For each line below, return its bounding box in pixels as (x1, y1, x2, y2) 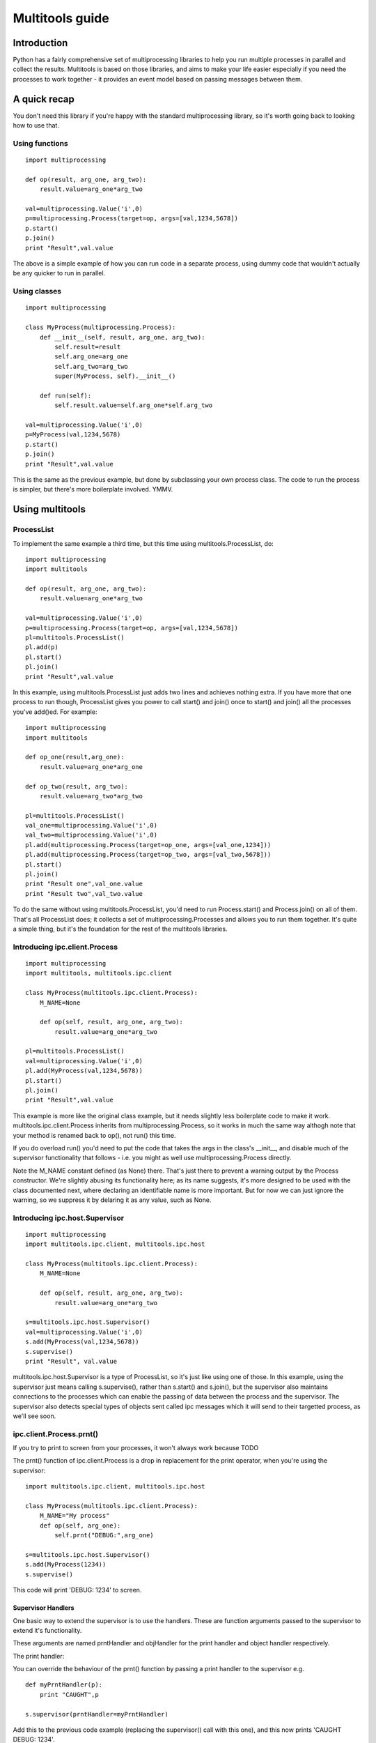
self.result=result (54, 342, 121, 351)
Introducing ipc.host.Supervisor (13, 1213, 125, 1223)
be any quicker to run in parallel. (13, 269, 106, 277)
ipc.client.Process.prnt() (13, 1429, 99, 1439)
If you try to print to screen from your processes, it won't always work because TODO (13, 1444, 259, 1452)
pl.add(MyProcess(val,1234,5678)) (25, 1067, 143, 1075)
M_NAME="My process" (39, 1512, 110, 1520)
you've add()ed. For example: (13, 708, 97, 716)
